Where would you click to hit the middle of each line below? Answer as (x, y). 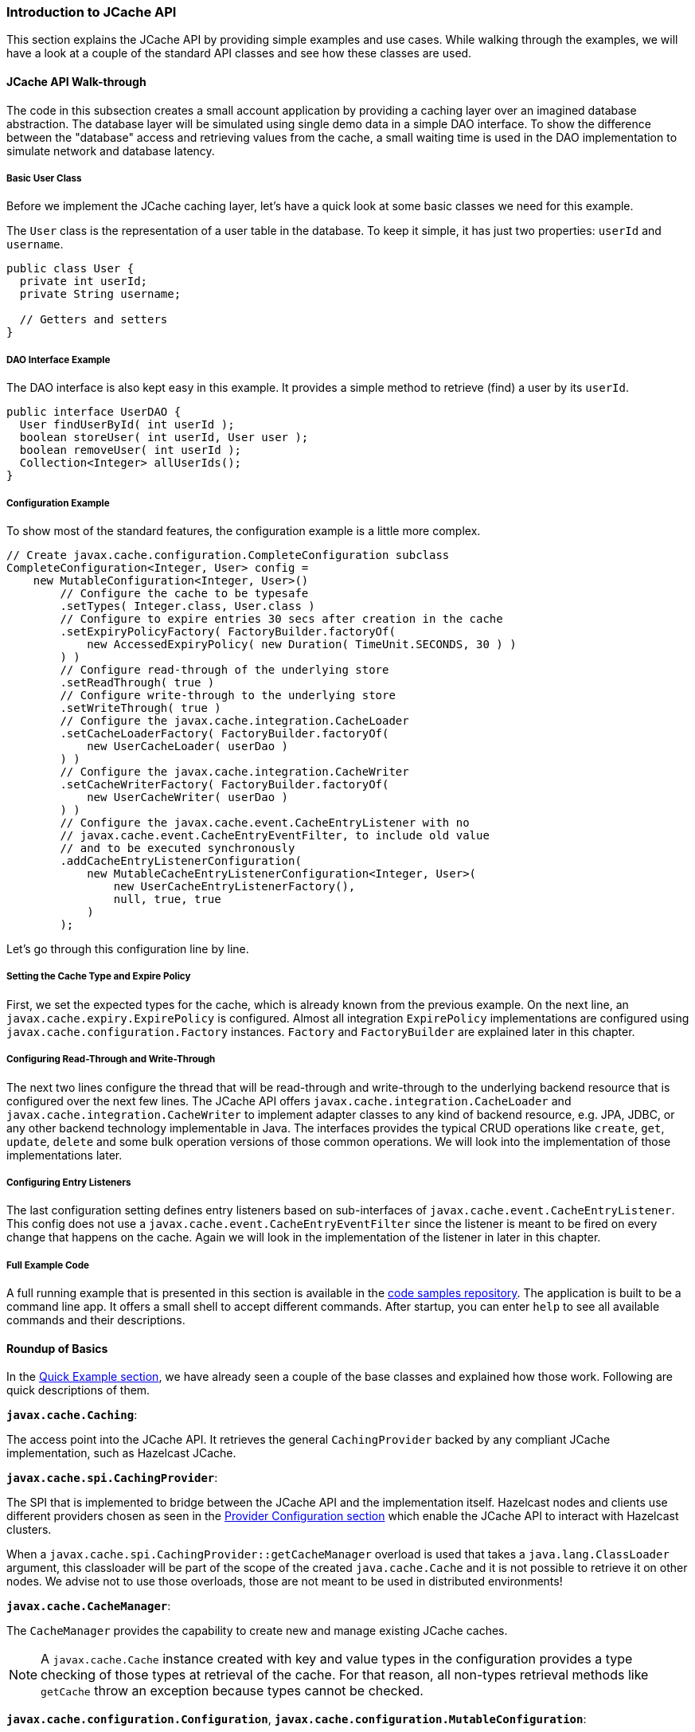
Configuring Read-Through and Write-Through (111, 1060)
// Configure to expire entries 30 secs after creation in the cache (281, 618)
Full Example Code (48, 1265)
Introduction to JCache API (92, 12)
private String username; (100, 294)
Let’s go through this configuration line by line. (128, 948)
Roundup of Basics (57, 1348)
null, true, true (167, 899)
